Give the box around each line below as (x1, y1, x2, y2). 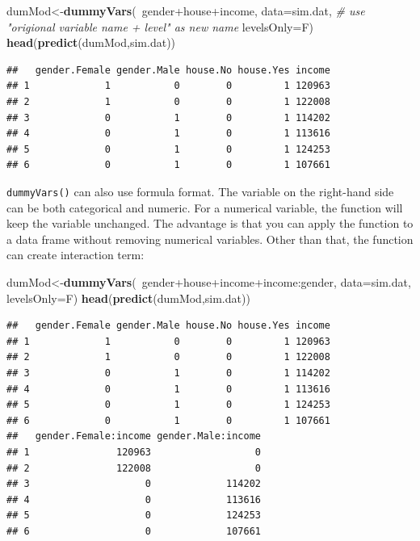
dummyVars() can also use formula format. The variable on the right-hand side (6, 182, 394, 199)
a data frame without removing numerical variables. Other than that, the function (6, 230, 414, 247)
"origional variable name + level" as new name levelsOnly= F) (6, 18, 313, 35)
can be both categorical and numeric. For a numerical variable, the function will (6, 199, 403, 216)
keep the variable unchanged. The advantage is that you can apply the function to (6, 215, 414, 232)
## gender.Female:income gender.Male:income (6, 430, 261, 442)
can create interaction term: (6, 246, 145, 263)
